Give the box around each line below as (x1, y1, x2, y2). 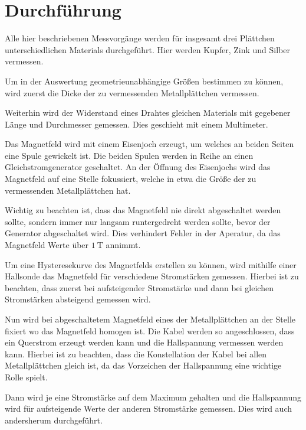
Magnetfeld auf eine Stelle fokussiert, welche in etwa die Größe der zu (5, 172, 256, 185)
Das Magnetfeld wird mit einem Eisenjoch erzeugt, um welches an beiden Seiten (5, 138, 294, 150)
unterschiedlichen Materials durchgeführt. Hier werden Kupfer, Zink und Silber (5, 43, 290, 56)
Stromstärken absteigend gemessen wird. (5, 293, 151, 305)
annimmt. (106, 239, 141, 251)
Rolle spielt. (5, 370, 48, 383)
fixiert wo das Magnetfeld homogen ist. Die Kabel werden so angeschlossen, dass (5, 324, 295, 337)
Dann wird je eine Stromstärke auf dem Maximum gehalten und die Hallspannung (5, 390, 301, 403)
